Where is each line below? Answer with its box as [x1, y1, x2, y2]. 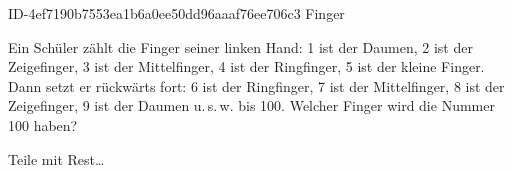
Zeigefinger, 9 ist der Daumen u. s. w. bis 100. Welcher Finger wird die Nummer [8, 95, 495, 116]
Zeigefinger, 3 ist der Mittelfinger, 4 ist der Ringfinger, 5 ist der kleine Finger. [8, 56, 485, 77]
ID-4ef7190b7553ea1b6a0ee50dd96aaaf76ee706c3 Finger [8, 3, 345, 23]
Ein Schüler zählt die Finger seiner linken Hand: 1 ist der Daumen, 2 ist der [8, 36, 473, 57]
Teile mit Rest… [8, 148, 105, 169]
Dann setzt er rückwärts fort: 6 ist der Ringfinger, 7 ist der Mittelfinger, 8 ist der [8, 75, 505, 96]
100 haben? [8, 114, 78, 135]
